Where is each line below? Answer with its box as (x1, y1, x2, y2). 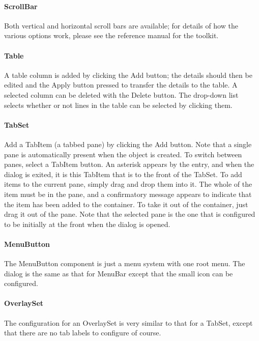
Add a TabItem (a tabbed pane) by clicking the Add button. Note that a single (4, 138, 252, 149)
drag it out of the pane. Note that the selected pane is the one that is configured (4, 209, 255, 219)
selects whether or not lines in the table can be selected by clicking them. (4, 99, 233, 110)
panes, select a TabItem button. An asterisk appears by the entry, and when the (4, 159, 254, 169)
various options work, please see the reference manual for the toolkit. (4, 30, 219, 41)
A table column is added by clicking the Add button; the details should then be (4, 69, 252, 80)
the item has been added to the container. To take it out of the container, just (4, 198, 248, 209)
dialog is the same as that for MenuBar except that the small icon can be (4, 268, 233, 278)
